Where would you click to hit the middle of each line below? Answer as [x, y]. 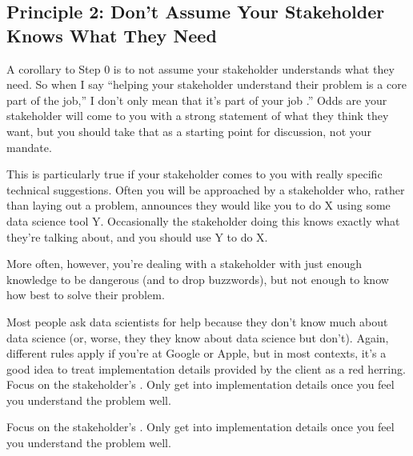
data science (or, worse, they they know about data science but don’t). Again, [198, 337]
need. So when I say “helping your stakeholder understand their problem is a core [206, 84]
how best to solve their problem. [86, 295]
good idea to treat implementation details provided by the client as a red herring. [206, 368]
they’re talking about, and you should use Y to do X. [137, 236]
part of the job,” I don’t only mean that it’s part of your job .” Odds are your [197, 100]
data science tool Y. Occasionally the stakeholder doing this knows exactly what [203, 220]
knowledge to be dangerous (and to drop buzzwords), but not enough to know [198, 279]
